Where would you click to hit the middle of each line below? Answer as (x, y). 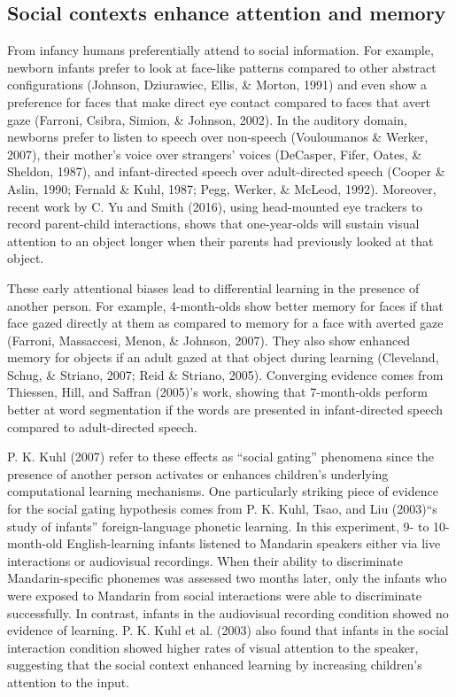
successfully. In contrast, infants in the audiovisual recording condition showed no (228, 612)
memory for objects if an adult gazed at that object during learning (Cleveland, (223, 357)
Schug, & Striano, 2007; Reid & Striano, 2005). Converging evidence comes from (225, 374)
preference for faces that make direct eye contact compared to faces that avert (219, 101)
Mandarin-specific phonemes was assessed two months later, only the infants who (227, 578)
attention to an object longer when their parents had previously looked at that (220, 240)
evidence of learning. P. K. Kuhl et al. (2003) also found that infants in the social (228, 630)
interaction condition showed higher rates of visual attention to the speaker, (213, 647)
